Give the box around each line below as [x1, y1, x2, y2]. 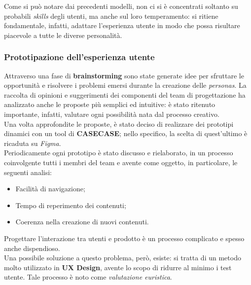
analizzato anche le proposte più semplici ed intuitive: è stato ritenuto [4, 99, 215, 109]
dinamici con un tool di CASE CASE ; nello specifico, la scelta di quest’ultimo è [4, 128, 248, 139]
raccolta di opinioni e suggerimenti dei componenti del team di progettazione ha [4, 89, 246, 100]
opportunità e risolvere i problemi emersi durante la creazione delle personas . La [4, 80, 247, 90]
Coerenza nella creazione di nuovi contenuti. [15, 216, 149, 227]
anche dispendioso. [4, 243, 60, 253]
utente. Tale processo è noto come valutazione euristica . [4, 272, 172, 282]
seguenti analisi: [4, 167, 52, 177]
